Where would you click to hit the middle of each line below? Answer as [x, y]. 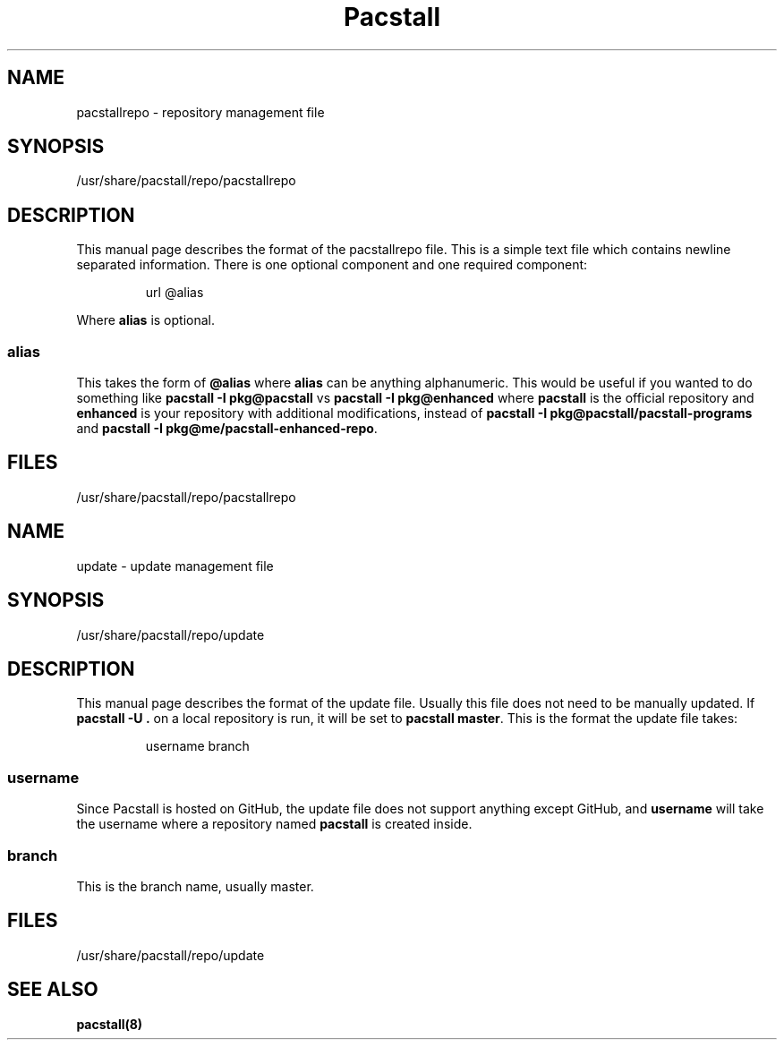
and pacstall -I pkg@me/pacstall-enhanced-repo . [227, 429]
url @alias [175, 293]
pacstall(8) [110, 1024]
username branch [197, 746]
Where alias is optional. [145, 320]
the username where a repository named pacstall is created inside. [274, 824]
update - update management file [175, 566]
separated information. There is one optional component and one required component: [332, 265]
